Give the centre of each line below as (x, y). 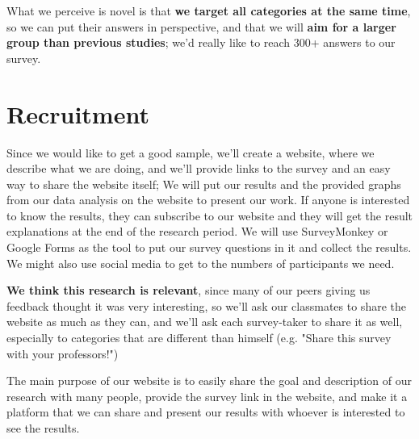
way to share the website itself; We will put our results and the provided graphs (204, 184)
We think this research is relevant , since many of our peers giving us (189, 290)
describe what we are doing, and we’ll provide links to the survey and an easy (199, 168)
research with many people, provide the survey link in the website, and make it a (207, 396)
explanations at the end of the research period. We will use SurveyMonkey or (197, 231)
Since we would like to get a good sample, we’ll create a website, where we (191, 152)
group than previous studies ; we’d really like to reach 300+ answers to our (201, 42)
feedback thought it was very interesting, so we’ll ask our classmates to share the (206, 305)
